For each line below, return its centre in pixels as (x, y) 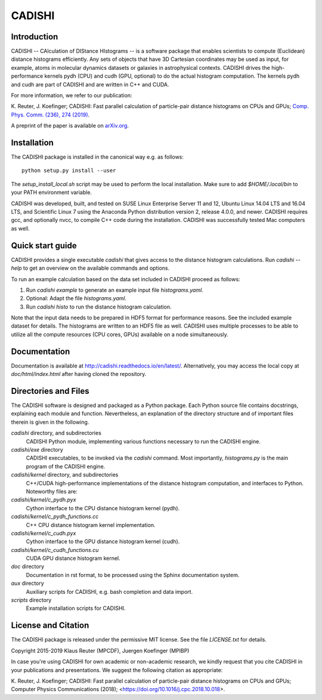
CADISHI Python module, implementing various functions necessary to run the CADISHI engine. (143, 441)
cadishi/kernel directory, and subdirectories (65, 475)
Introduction (35, 37)
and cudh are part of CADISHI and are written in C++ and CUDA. (90, 84)
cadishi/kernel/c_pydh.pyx (44, 500)
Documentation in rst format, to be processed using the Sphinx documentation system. (133, 575)
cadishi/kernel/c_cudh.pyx (44, 533)
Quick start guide (44, 246)
